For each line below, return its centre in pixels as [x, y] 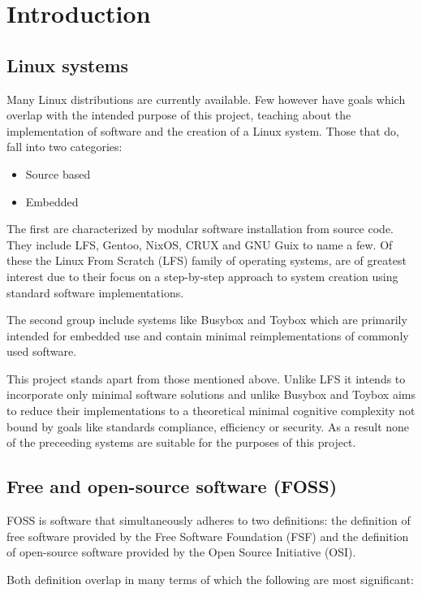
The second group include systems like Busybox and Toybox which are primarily [207, 320]
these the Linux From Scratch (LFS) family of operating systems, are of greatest [207, 260]
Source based [58, 173]
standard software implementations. [95, 292]
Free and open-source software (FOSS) [172, 486]
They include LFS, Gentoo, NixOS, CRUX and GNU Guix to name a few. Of [200, 244]
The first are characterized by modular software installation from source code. [200, 229]
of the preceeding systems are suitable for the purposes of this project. [181, 442]
